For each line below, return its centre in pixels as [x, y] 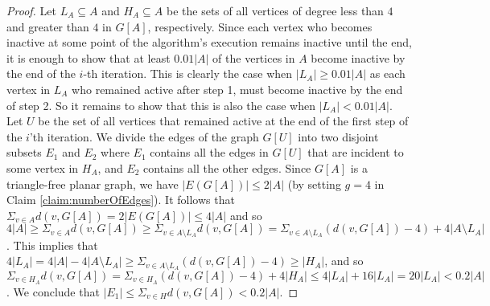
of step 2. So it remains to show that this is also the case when [161, 105]
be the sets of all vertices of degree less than [275, 10]
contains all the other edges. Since [227, 167]
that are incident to [356, 152]
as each [387, 73]
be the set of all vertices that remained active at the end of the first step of [223, 121]
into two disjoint [338, 136]
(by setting [314, 184]
